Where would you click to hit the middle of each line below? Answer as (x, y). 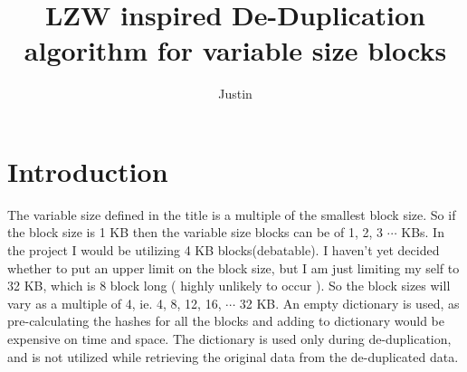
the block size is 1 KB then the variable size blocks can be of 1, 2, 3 (195, 232)
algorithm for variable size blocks (235, 50)
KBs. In (423, 232)
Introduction (88, 171)
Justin (235, 94)
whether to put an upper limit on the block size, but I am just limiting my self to (233, 267)
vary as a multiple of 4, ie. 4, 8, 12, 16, (114, 303)
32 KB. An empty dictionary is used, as (349, 303)
